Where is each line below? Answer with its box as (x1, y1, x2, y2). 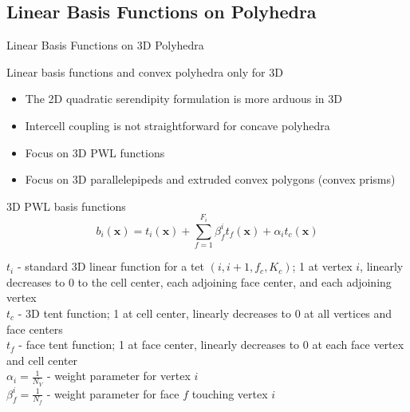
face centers (6, 320, 63, 337)
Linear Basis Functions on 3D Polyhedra (6, 37, 204, 53)
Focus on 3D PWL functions (25, 144, 165, 160)
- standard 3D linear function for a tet (17, 258, 205, 275)
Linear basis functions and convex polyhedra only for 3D (6, 63, 283, 80)
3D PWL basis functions (6, 197, 126, 214)
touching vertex (191, 385, 268, 402)
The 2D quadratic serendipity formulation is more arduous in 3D (25, 90, 342, 107)
